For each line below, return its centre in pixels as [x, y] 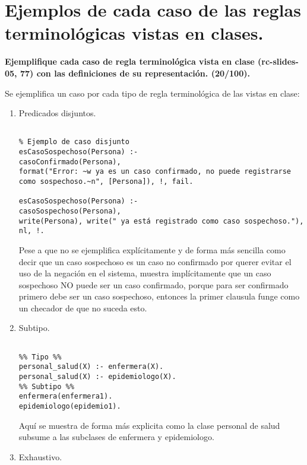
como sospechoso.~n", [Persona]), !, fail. [106, 181]
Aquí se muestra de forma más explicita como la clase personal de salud [149, 425]
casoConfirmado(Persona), [70, 162]
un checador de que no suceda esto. [83, 308]
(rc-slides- [278, 61]
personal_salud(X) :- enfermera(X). [91, 367]
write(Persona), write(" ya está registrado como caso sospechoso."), [161, 221]
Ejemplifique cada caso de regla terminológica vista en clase [130, 61]
